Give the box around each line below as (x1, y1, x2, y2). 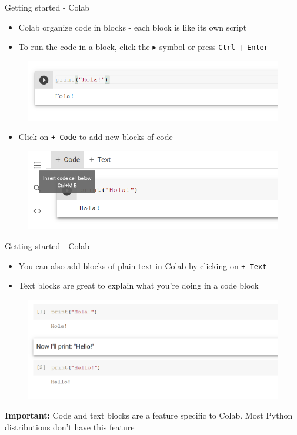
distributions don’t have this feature (5, 421, 135, 433)
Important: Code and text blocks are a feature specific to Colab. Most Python (5, 409, 293, 421)
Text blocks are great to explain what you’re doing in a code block (18, 279, 259, 292)
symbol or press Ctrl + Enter (159, 41, 268, 53)
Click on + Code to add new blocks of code (18, 130, 173, 143)
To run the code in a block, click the (18, 41, 150, 53)
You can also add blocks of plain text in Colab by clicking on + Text (18, 259, 267, 272)
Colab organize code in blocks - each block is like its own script (18, 21, 247, 33)
